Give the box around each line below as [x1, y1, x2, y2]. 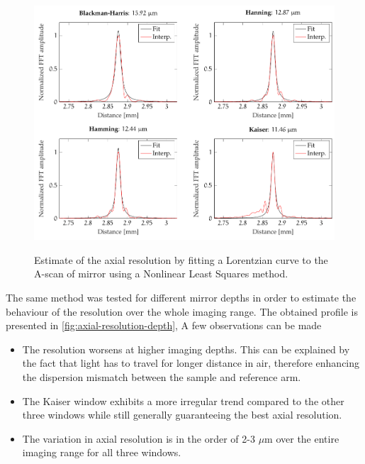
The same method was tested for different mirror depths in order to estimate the [6, 290, 356, 305]
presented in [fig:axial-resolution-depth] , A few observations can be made [6, 318, 322, 333]
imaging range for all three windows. [22, 445, 181, 460]
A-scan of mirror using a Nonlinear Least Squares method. [34, 266, 288, 281]
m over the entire [264, 431, 339, 446]
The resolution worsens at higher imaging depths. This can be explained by [22, 341, 350, 356]
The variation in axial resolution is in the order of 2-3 [22, 431, 255, 446]
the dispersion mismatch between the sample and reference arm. [22, 370, 301, 385]
